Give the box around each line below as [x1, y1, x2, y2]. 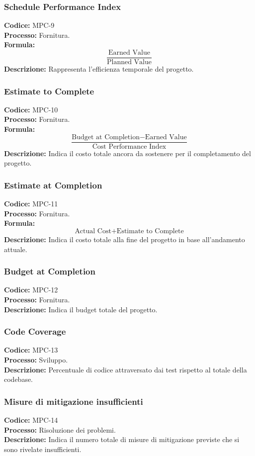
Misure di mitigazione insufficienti [4, 395, 143, 407]
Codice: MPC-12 [4, 284, 58, 295]
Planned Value [106, 59, 152, 66]
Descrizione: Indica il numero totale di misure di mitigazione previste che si [4, 434, 240, 445]
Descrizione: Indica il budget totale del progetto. [4, 304, 158, 314]
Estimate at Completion [4, 179, 102, 191]
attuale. [4, 244, 27, 254]
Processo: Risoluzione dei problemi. [4, 424, 116, 435]
